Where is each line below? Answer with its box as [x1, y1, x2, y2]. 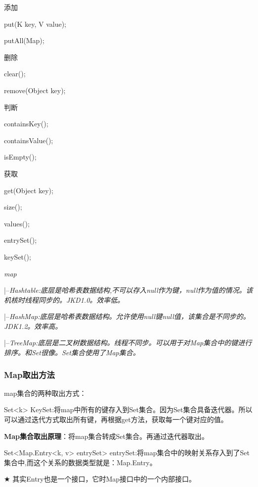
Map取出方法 [4, 368, 55, 380]
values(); [4, 218, 30, 228]
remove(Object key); [4, 85, 66, 95]
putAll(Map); [4, 35, 44, 46]
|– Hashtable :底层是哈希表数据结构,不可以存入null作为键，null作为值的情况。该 [4, 285, 253, 295]
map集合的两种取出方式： [4, 387, 86, 398]
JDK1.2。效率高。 [4, 321, 62, 331]
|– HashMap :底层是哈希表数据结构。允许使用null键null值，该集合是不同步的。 [4, 311, 250, 322]
